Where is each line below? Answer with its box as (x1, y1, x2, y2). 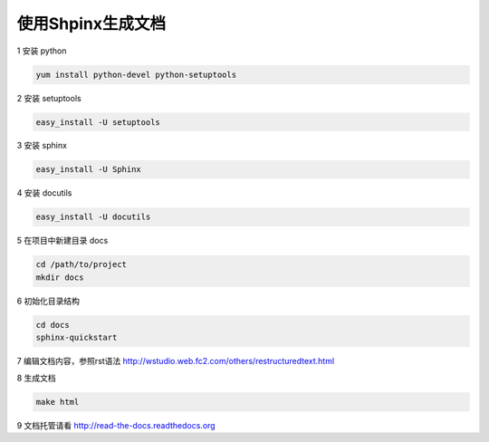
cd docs (35, 320, 70, 330)
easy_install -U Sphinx (35, 164, 142, 175)
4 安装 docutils (16, 187, 72, 198)
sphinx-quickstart (35, 332, 118, 343)
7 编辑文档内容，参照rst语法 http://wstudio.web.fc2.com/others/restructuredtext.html (16, 356, 335, 367)
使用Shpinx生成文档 (16, 14, 167, 34)
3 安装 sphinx (16, 140, 68, 151)
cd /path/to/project (35, 259, 127, 270)
